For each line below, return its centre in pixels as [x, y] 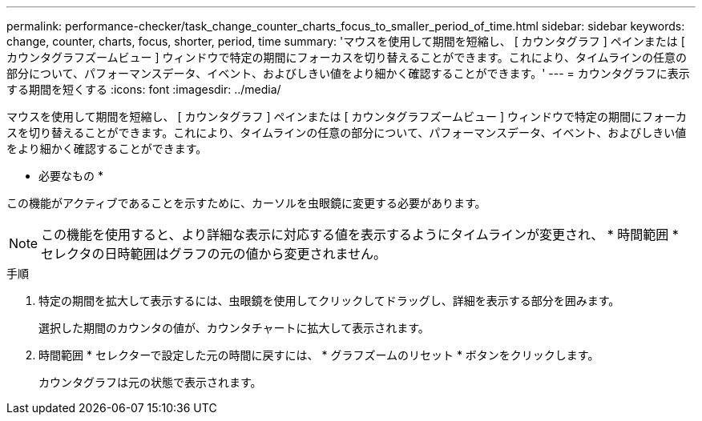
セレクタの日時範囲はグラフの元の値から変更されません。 [214, 254]
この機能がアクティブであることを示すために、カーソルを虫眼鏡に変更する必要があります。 [246, 203]
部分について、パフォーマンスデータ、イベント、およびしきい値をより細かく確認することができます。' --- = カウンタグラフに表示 [348, 73]
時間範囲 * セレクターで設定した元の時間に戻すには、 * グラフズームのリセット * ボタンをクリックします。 [319, 355]
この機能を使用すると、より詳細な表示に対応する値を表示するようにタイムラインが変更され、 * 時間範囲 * [360, 235]
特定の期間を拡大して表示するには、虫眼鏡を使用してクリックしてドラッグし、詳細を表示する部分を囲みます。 [329, 301]
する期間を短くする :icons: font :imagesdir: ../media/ [144, 89]
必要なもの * [71, 176]
